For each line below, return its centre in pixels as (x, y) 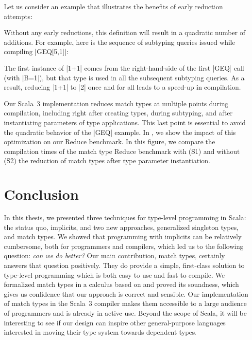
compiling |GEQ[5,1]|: (36, 51)
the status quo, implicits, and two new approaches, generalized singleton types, (121, 227)
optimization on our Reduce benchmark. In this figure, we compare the (109, 142)
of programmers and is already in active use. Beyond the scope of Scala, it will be (125, 312)
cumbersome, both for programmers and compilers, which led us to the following (124, 246)
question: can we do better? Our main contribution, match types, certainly (115, 255)
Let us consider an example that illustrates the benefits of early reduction (114, 6)
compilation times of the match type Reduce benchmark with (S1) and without (122, 151)
